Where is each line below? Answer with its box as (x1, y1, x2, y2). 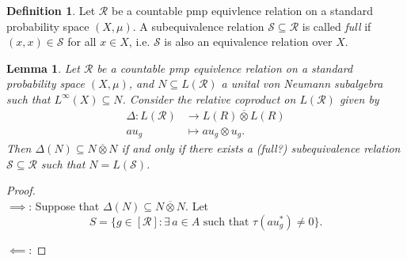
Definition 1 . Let (6, 2, 96, 18)
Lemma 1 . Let (6, 59, 80, 76)
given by (339, 90, 379, 107)
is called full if (302, 17, 371, 34)
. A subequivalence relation (132, 17, 264, 34)
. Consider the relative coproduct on (122, 90, 296, 107)
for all (67, 33, 97, 50)
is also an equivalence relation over (164, 33, 333, 50)
